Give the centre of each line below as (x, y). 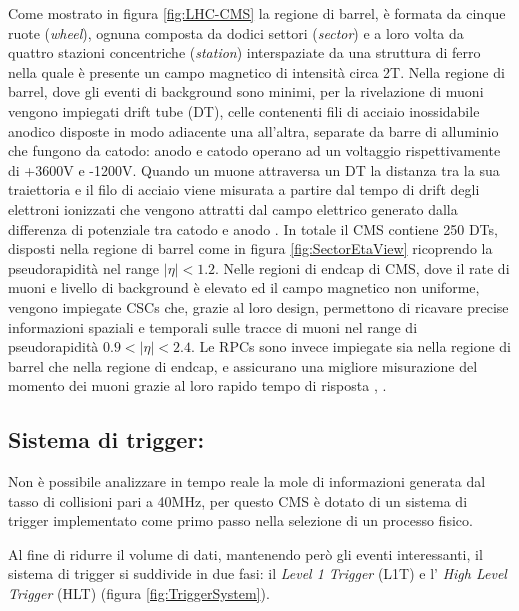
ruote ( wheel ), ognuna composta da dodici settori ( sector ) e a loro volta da (236, 32)
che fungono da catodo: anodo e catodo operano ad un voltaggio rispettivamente (254, 150)
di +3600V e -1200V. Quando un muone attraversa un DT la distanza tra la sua (254, 169)
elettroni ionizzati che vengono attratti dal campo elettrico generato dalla (233, 208)
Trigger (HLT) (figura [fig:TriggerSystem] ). (139, 593)
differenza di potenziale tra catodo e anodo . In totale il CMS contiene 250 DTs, (253, 228)
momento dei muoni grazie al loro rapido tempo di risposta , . (197, 385)
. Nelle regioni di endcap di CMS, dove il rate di (362, 267)
